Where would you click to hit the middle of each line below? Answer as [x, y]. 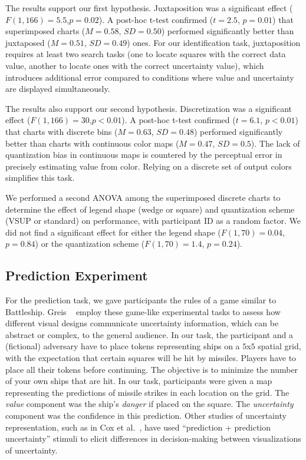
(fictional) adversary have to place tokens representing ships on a [123, 346]
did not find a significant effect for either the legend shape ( [113, 232]
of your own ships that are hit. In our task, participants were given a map [139, 381]
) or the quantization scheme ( [90, 244]
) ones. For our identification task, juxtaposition [214, 42]
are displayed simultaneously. [58, 89]
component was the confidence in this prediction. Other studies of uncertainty [146, 416]
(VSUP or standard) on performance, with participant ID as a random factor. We [153, 221]
